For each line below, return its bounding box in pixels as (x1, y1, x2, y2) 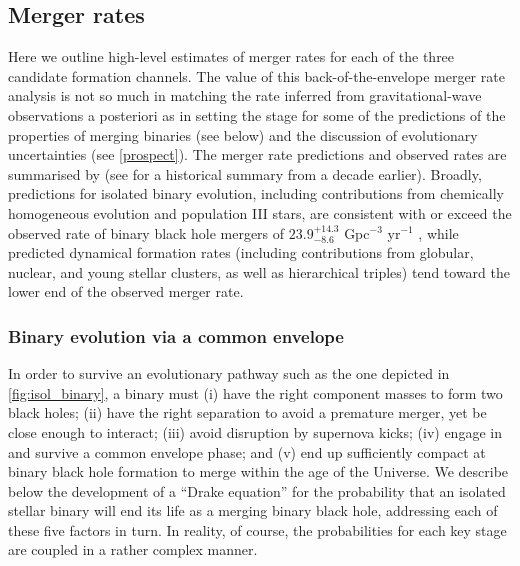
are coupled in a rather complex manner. (8, 539, 258, 560)
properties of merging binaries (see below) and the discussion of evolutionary (8, 124, 478, 145)
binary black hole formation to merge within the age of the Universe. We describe (8, 461, 509, 482)
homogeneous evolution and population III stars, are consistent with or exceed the (8, 202, 512, 223)
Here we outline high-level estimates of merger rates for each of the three (8, 46, 455, 67)
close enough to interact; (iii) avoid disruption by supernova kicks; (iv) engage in (8, 421, 502, 442)
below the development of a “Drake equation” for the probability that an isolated (8, 480, 506, 501)
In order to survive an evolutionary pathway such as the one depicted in (8, 363, 450, 384)
